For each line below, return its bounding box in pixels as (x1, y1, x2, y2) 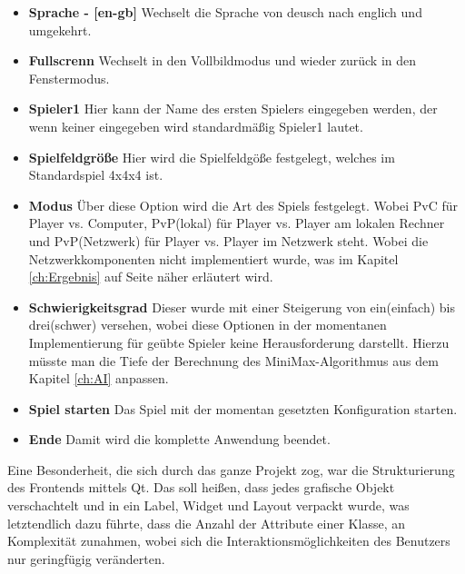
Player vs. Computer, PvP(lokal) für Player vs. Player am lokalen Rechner (28, 213, 445, 233)
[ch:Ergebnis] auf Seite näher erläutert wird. (28, 267, 273, 286)
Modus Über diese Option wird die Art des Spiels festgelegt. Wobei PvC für (28, 195, 459, 214)
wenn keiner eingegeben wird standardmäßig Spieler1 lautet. (28, 116, 363, 135)
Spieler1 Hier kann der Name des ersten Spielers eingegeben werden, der (28, 99, 438, 118)
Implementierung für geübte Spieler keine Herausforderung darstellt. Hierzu (28, 332, 450, 351)
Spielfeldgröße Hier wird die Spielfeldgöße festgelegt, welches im (28, 147, 395, 166)
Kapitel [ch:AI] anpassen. (28, 369, 169, 388)
